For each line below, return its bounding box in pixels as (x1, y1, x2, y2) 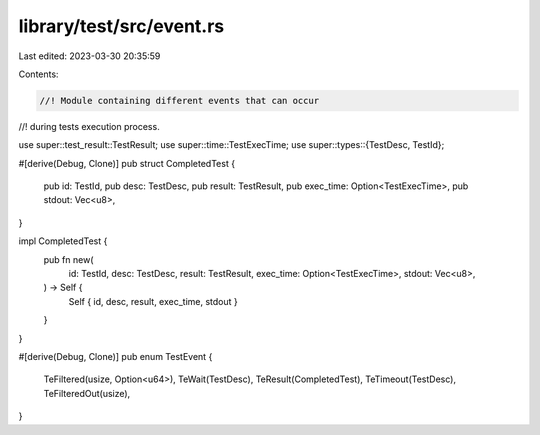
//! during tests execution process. (18, 120, 160, 132)
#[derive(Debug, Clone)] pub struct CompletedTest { (18, 157, 235, 169)
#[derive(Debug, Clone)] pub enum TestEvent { (18, 350, 213, 362)
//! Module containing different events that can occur (39, 95, 320, 106)
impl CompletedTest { (18, 235, 108, 247)
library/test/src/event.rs (18, 15, 225, 37)
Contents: (18, 68, 59, 80)
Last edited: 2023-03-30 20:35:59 (18, 50, 161, 62)
